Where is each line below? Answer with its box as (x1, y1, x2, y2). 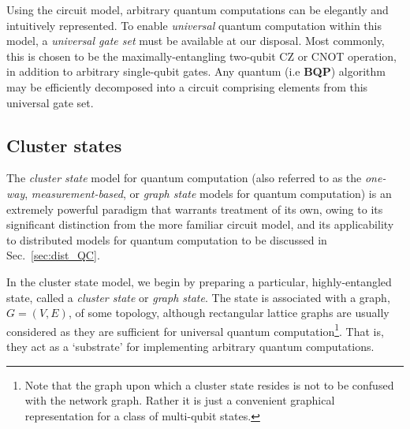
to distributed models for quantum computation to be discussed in (6, 231, 327, 248)
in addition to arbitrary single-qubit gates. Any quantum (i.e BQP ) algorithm (6, 63, 386, 80)
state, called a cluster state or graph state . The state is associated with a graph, (6, 289, 390, 305)
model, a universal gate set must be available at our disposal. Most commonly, (6, 32, 385, 49)
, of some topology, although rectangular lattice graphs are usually (68, 304, 389, 321)
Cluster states (6, 132, 122, 157)
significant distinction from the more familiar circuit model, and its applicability (6, 216, 394, 233)
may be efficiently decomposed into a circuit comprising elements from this (6, 78, 368, 95)
